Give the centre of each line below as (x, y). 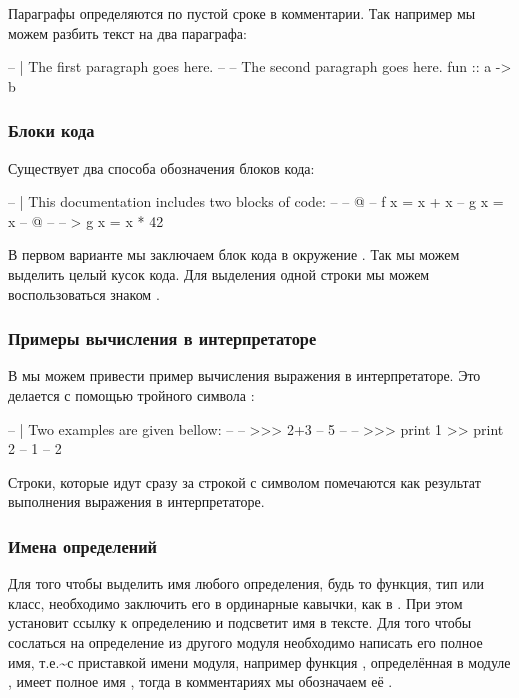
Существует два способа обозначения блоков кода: (161, 167)
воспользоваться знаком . (84, 293)
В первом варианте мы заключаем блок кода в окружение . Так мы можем (234, 254)
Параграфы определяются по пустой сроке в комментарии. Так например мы (242, 13)
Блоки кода (51, 130)
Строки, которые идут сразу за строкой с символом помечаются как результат (244, 481)
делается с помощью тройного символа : (131, 394)
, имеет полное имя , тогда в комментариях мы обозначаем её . (200, 681)
